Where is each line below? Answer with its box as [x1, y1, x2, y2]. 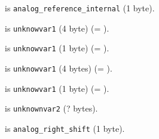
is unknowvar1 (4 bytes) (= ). [5, 61, 112, 74]
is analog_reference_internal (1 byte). [5, 2, 155, 14]
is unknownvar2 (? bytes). [5, 102, 98, 115]
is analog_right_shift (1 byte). [5, 122, 125, 134]
